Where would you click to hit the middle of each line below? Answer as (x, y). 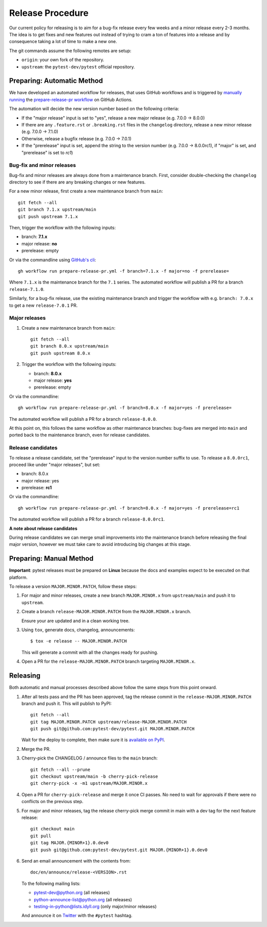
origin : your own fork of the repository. (63, 60)
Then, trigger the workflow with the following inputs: (63, 228)
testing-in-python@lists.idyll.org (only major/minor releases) (95, 906)
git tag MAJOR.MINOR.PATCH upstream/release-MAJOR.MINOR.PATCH (109, 722)
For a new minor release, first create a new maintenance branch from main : (86, 191)
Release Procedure (49, 13)
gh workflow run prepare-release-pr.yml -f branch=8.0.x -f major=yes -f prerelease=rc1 (129, 508)
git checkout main (53, 829)
